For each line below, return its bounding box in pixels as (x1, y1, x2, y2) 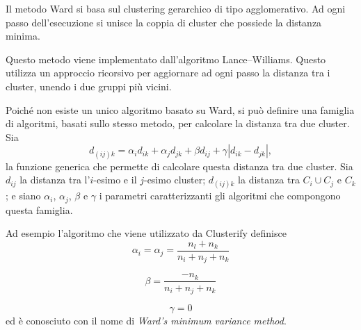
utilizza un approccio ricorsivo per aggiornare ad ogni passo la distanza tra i (6, 65, 330, 80)
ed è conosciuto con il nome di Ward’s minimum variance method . (6, 313, 287, 327)
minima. (6, 28, 40, 43)
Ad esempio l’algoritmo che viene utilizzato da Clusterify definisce (6, 226, 287, 240)
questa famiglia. (6, 202, 73, 217)
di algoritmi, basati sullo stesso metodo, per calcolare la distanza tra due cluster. (6, 116, 350, 131)
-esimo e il (93, 172, 137, 187)
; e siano (6, 188, 41, 203)
